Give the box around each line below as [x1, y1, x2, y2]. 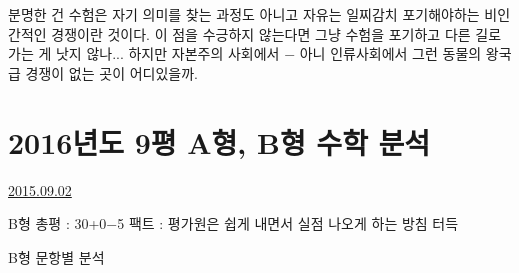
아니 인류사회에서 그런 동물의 [299, 43, 482, 64]
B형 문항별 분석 [8, 246, 105, 267]
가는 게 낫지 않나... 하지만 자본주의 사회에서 [8, 43, 280, 64]
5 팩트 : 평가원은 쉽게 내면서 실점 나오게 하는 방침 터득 [117, 213, 459, 234]
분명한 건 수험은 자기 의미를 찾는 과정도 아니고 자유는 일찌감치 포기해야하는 [8, 4, 480, 24]
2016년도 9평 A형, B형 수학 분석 [8, 121, 431, 162]
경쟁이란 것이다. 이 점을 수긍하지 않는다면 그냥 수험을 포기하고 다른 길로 [51, 23, 502, 44]
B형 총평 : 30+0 [8, 213, 107, 234]
